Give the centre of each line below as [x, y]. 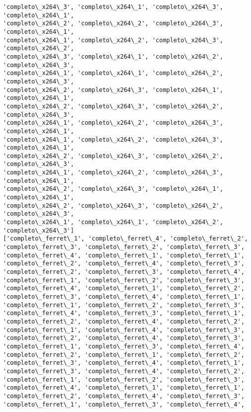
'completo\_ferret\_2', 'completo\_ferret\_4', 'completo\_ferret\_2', [124, 321]
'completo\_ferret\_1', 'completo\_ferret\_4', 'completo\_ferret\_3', [124, 330]
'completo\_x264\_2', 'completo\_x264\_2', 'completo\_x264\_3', [113, 24]
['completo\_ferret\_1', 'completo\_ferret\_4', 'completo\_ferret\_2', [125, 239]
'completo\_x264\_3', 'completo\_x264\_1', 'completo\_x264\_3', [113, 7]
